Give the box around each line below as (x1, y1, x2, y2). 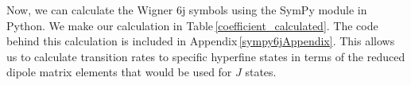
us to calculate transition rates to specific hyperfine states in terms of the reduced (6, 48, 405, 64)
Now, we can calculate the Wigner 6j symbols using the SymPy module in (6, 2, 367, 17)
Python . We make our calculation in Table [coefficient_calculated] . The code (6, 17, 378, 33)
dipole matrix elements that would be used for (6, 64, 232, 80)
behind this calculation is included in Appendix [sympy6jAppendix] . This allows (6, 33, 395, 49)
